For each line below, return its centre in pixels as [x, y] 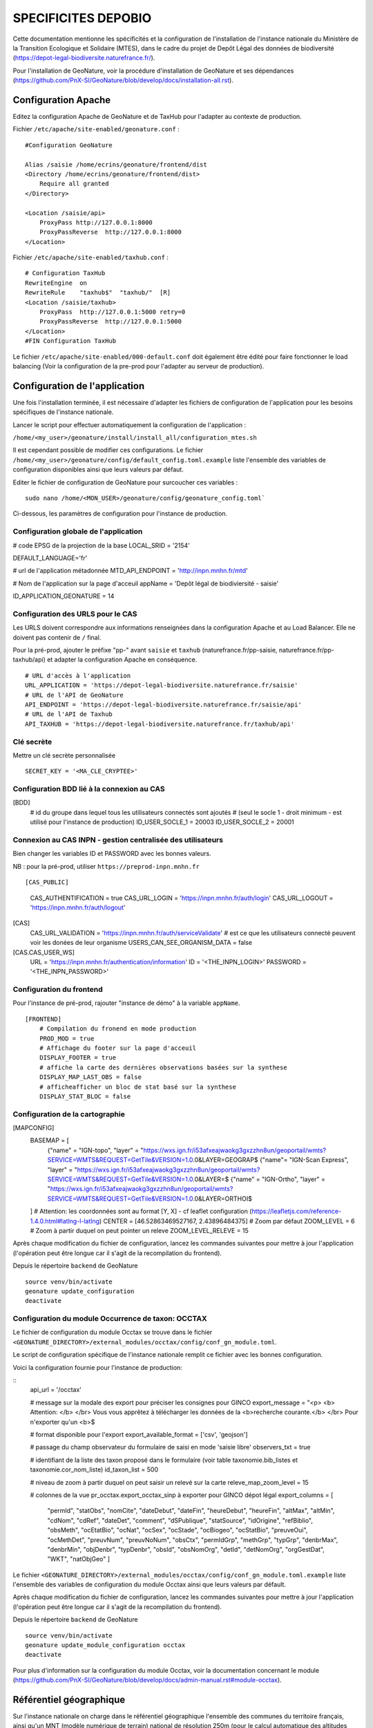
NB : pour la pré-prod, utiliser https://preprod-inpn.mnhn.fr [106, 866]
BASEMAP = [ [49, 1140]
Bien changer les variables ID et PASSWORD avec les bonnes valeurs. [112, 854]
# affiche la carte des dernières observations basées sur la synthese [163, 1067]
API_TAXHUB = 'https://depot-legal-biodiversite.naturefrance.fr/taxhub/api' [160, 724]
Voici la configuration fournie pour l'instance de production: [97, 1367]
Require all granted [74, 184]
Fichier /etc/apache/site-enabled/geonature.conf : [96, 129]
